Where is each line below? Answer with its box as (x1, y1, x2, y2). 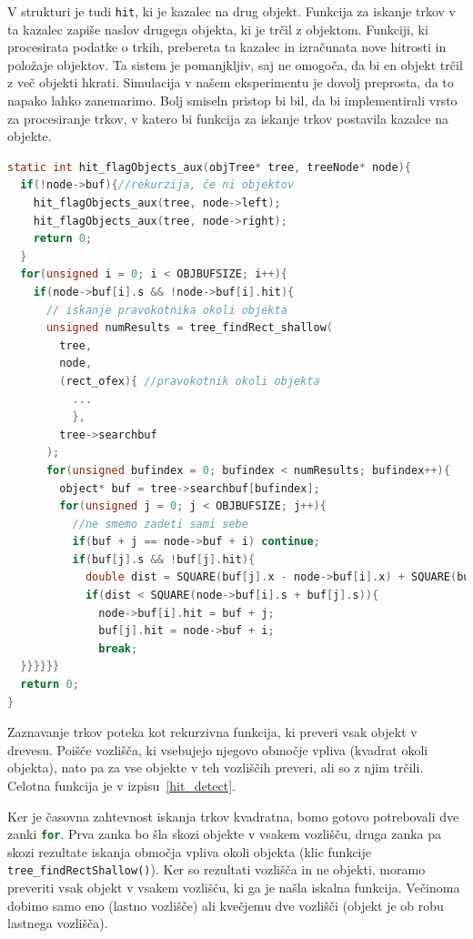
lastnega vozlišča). (7, 914, 108, 933)
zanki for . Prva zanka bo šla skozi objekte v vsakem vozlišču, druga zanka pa (7, 824, 442, 843)
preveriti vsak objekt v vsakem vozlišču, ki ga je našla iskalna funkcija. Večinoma (7, 878, 460, 897)
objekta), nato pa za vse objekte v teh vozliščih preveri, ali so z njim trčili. (7, 758, 424, 777)
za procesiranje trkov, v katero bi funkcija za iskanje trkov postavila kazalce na (7, 108, 448, 127)
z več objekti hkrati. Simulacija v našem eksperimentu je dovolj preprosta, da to (7, 73, 454, 92)
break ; (98, 641, 138, 655)
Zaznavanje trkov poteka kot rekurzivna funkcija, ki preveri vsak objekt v (7, 722, 418, 742)
